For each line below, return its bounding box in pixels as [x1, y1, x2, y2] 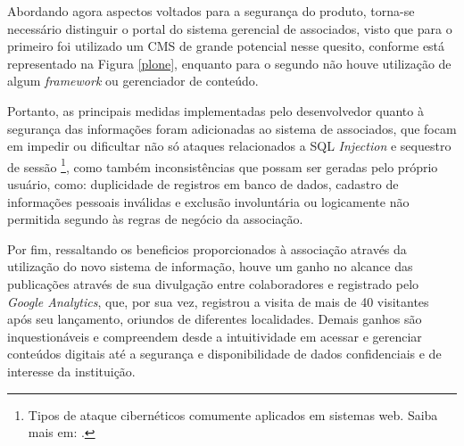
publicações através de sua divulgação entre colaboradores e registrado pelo [7, 274, 419, 293]
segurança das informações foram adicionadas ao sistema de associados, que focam [7, 119, 457, 137]
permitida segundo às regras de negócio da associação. [7, 210, 303, 228]
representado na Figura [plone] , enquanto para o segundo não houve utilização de [7, 54, 452, 72]
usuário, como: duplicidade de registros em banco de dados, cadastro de [7, 175, 399, 193]
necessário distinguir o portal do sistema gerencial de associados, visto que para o [7, 19, 452, 37]
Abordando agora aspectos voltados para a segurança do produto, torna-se [7, 2, 415, 20]
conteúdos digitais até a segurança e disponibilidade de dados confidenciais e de [7, 344, 442, 363]
